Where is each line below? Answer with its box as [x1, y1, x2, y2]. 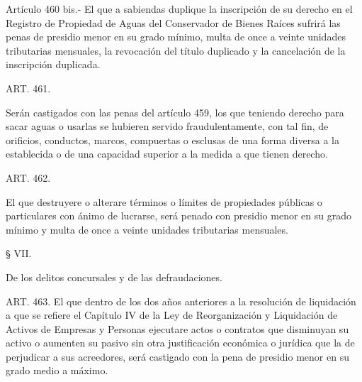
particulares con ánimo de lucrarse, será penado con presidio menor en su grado [6, 208, 351, 223]
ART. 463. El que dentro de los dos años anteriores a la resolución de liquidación [6, 293, 356, 308]
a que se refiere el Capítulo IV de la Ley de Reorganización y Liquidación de [6, 307, 338, 322]
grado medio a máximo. [6, 363, 108, 378]
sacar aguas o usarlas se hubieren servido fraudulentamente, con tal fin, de [6, 119, 329, 133]
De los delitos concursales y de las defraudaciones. [6, 269, 222, 284]
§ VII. [6, 246, 32, 261]
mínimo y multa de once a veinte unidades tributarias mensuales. [6, 222, 288, 236]
